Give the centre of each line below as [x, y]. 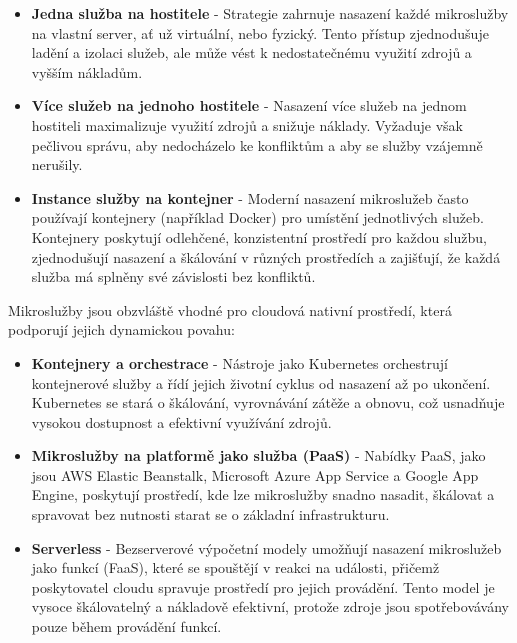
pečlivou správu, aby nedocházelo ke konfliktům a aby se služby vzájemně [257, 144]
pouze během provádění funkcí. [126, 626]
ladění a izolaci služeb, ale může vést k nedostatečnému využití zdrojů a [251, 52]
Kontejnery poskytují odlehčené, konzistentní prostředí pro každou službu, [259, 236]
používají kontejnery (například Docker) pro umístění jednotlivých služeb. [257, 217]
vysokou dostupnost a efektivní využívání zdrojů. [181, 421]
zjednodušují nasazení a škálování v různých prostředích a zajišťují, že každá [266, 256]
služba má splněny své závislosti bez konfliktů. [173, 276]
